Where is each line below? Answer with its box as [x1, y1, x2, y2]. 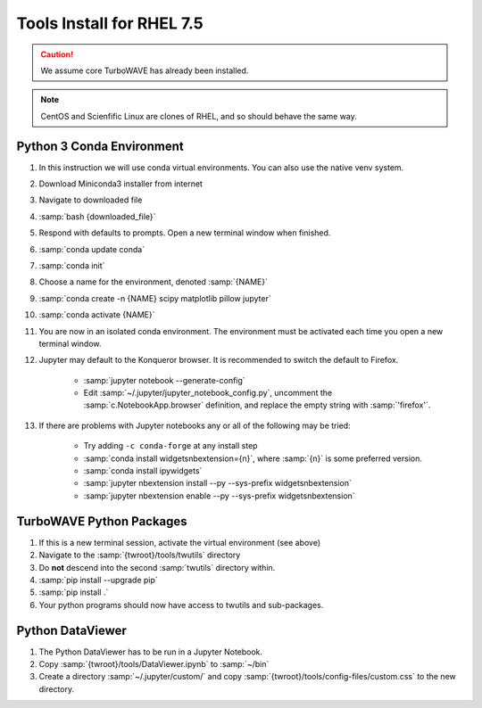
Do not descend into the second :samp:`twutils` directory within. [38, 562, 276, 572]
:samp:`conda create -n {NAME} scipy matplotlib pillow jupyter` [38, 292, 271, 303]
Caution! [40, 49, 74, 60]
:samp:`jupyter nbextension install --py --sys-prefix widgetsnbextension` [83, 478, 352, 489]
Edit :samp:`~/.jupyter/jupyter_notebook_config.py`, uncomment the [83, 388, 333, 399]
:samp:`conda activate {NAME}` [38, 309, 155, 320]
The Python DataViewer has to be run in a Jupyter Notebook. [38, 646, 263, 657]
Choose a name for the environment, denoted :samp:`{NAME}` [38, 276, 268, 287]
